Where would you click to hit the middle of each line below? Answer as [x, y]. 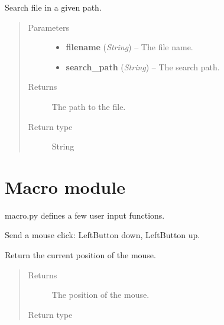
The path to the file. [89, 106]
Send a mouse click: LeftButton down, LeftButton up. [103, 235]
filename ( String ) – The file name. [129, 47]
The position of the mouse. [100, 295]
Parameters [48, 27]
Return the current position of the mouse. [80, 255]
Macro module [65, 186]
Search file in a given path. [53, 7]
